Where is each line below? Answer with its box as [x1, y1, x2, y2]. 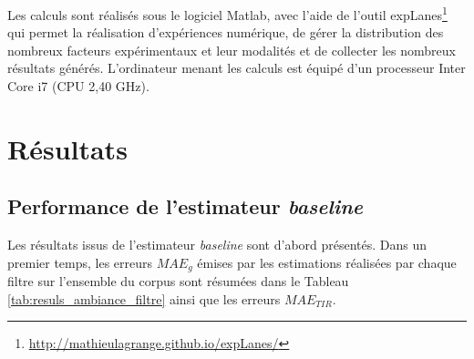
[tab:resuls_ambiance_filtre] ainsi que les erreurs [7, 289, 281, 308]
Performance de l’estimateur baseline [7, 192, 363, 221]
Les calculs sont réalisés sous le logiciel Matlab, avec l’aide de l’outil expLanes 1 [7, 3, 448, 24]
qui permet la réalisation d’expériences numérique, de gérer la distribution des [7, 23, 444, 42]
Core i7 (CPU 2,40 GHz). [7, 77, 149, 96]
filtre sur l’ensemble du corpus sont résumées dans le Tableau [7, 272, 349, 291]
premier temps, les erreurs [7, 252, 153, 272]
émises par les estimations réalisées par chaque [197, 252, 457, 272]
